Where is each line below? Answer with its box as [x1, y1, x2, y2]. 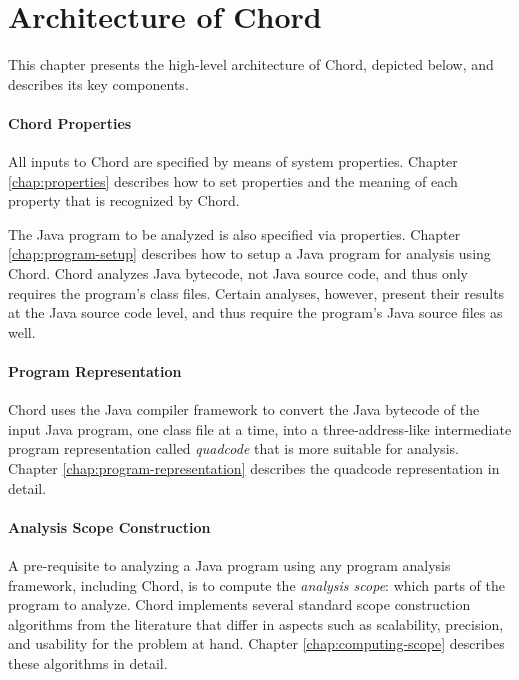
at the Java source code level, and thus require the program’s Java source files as [8, 302, 503, 323]
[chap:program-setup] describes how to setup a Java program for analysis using [8, 243, 491, 264]
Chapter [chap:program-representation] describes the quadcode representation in [8, 458, 500, 479]
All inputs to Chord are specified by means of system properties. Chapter [8, 151, 458, 172]
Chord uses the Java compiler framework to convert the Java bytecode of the [8, 399, 480, 420]
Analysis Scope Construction [8, 516, 211, 537]
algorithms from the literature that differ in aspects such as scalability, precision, [8, 613, 504, 634]
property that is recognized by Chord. [8, 190, 240, 211]
